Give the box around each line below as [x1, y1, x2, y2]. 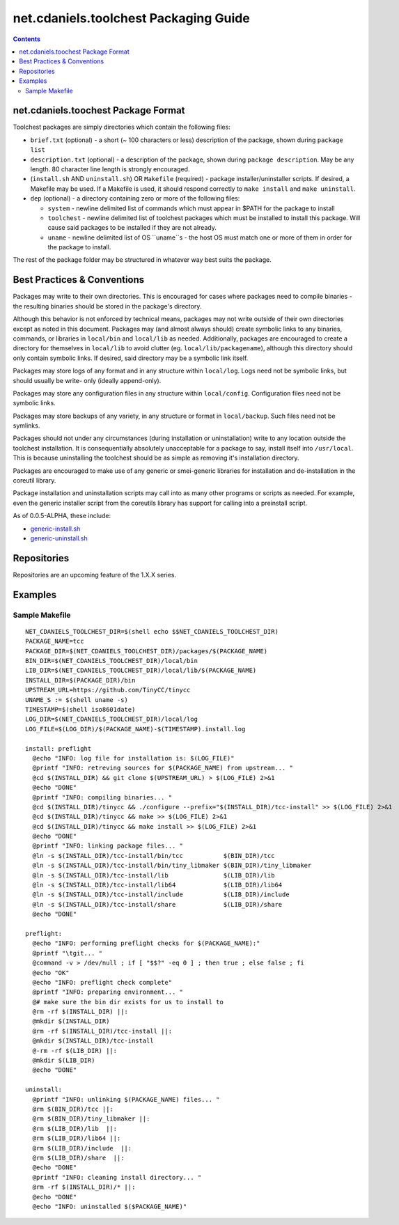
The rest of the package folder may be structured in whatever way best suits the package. [13, 256, 272, 264]
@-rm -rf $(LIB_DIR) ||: [32, 1047, 118, 1054]
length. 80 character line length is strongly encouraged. [30, 164, 190, 173]
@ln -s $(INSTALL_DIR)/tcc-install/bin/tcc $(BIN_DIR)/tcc [32, 852, 275, 859]
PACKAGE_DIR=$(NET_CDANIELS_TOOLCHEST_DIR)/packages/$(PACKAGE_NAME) [25, 647, 268, 655]
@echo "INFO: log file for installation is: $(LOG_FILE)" [32, 754, 235, 762]
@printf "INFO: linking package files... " [32, 842, 184, 850]
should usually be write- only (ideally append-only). [13, 376, 162, 384]
